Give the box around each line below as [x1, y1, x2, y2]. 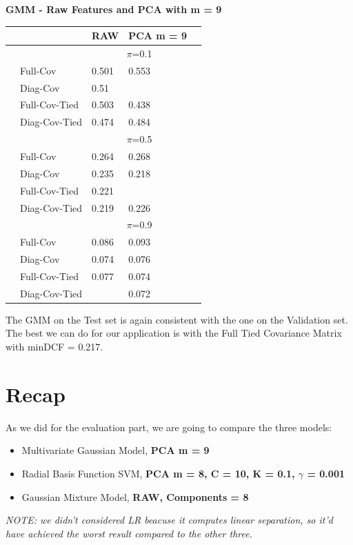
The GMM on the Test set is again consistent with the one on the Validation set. [6, 312, 348, 326]
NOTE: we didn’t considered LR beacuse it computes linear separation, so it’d [6, 513, 333, 527]
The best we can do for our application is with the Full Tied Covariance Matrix [6, 326, 342, 340]
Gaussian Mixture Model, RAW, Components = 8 [21, 489, 249, 504]
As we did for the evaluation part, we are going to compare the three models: [6, 419, 332, 434]
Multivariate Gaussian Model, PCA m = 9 [21, 443, 210, 457]
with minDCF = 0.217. [6, 339, 103, 354]
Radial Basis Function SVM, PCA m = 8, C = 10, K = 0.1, [21, 466, 295, 480]
